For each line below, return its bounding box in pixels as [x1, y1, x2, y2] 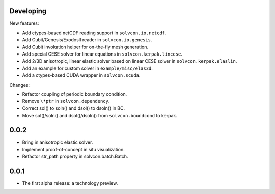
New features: [9, 20, 39, 26]
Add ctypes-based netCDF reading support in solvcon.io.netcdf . [22, 30, 167, 36]
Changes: [9, 81, 30, 88]
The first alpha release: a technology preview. [22, 180, 118, 186]
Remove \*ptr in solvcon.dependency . [22, 98, 110, 104]
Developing [9, 7, 47, 15]
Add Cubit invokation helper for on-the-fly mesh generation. [22, 44, 149, 50]
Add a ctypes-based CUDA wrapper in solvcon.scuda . [22, 72, 141, 78]
